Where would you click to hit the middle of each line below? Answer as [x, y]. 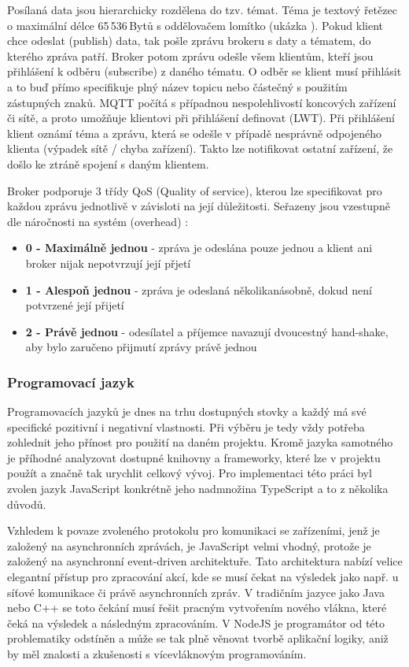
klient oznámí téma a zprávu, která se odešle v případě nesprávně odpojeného [194, 133]
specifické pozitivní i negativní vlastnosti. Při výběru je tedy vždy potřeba [186, 426]
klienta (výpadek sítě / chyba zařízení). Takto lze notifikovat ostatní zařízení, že [200, 148]
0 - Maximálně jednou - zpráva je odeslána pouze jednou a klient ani [199, 248]
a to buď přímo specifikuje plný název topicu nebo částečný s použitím [177, 86]
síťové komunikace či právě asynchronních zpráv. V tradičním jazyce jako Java [196, 592]
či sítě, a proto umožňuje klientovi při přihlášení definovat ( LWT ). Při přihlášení [201, 118]
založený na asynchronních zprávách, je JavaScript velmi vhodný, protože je [189, 545]
